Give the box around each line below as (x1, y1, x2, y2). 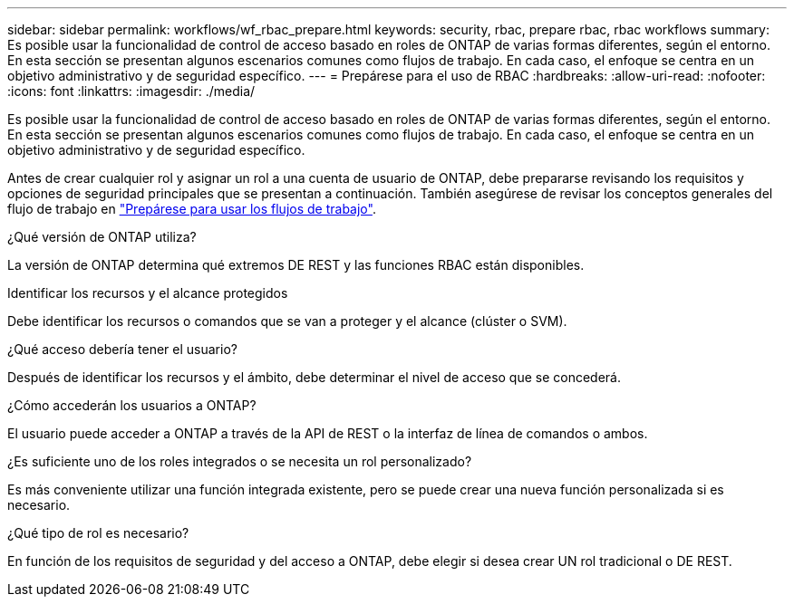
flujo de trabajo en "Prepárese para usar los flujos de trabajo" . (7, 201, 376, 216)
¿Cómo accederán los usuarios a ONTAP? (7, 398, 257, 413)
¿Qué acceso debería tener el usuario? (7, 341, 237, 357)
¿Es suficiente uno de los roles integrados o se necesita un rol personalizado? (7, 454, 472, 469)
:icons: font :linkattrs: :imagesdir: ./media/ (7, 83, 256, 99)
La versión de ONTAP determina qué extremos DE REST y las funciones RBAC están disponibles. (7, 257, 585, 273)
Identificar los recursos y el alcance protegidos (7, 285, 288, 301)
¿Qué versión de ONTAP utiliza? (7, 229, 197, 244)
